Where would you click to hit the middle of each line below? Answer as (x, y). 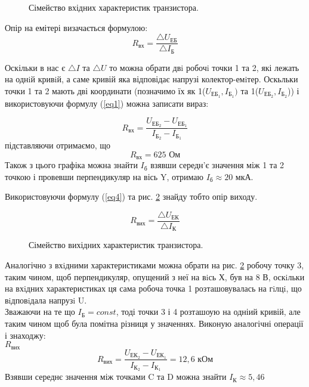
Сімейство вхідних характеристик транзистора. (114, 7)
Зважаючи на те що (40, 312)
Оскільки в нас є (35, 67)
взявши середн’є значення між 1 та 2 (217, 165)
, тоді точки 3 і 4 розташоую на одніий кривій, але (208, 312)
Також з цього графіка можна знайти (71, 165)
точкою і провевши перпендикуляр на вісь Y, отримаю (104, 176)
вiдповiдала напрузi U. (46, 300)
